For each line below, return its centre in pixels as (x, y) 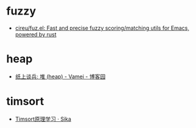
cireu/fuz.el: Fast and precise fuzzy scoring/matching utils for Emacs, (102, 28)
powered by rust (36, 34)
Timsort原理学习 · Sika (43, 119)
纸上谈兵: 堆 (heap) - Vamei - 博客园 (60, 76)
